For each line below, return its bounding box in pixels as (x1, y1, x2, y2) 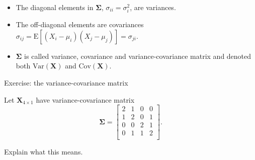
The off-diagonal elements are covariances (16, 19, 144, 30)
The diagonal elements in (16, 2, 94, 12)
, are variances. (130, 2, 176, 12)
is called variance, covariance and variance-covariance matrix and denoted (24, 50, 251, 61)
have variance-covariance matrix (36, 94, 135, 105)
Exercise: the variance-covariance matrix (4, 77, 128, 88)
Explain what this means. (4, 146, 83, 157)
